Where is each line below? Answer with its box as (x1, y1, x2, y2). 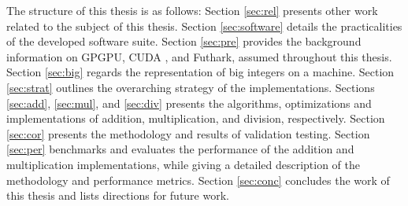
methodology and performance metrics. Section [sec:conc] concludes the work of (6, 171, 390, 188)
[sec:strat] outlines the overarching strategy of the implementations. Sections (6, 79, 375, 95)
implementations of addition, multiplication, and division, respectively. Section (6, 110, 385, 127)
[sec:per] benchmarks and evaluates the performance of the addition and (6, 141, 354, 157)
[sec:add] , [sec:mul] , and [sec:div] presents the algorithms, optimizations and (6, 94, 372, 111)
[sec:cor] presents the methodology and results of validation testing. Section (6, 125, 370, 142)
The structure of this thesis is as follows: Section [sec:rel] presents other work (6, 2, 378, 18)
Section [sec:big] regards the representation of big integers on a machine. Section (6, 64, 395, 80)
